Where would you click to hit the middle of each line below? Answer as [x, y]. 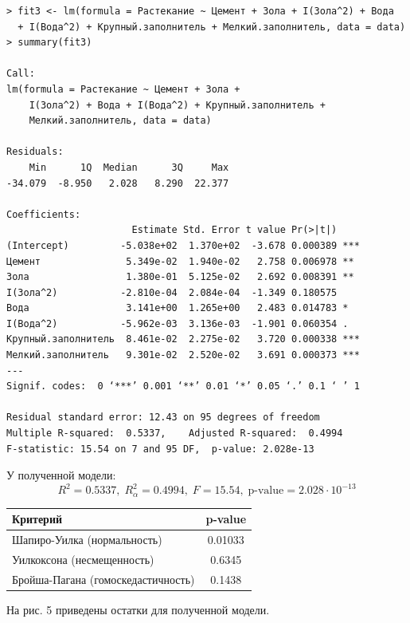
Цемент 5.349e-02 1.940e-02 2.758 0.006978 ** [180, 261]
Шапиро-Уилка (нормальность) [87, 540]
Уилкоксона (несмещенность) [83, 559]
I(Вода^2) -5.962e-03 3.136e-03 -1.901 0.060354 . [178, 323]
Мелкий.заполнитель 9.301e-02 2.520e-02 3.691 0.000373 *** [183, 355]
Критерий [37, 519]
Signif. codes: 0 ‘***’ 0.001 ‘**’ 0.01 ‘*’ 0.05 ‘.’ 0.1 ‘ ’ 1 [183, 386]
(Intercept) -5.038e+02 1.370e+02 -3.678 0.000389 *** [183, 245]
